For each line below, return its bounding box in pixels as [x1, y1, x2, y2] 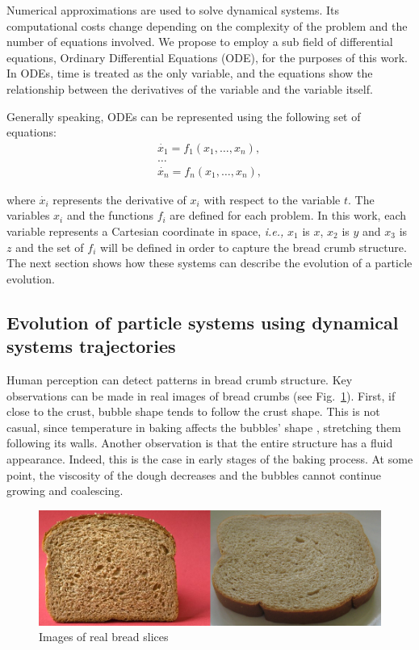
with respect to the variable [203, 191, 341, 208]
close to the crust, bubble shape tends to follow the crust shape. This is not [6, 403, 380, 420]
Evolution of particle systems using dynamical [6, 309, 399, 334]
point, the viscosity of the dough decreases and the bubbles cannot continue [6, 466, 381, 483]
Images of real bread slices [39, 628, 169, 645]
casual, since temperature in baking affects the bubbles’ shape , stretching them [6, 418, 401, 435]
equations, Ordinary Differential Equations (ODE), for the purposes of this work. [6, 48, 408, 65]
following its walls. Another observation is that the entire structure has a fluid [6, 434, 393, 451]
